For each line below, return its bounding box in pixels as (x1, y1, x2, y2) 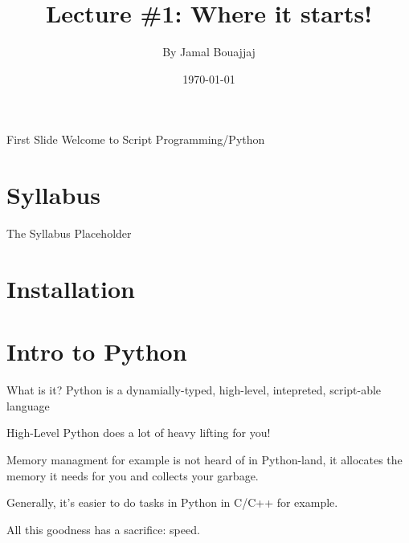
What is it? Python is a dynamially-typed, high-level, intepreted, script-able (6, 382, 382, 398)
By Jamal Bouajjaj (162, 43, 256, 60)
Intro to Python (6, 335, 187, 368)
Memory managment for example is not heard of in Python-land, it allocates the (6, 451, 403, 467)
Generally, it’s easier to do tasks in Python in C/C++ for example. (6, 494, 338, 511)
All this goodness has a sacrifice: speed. (6, 521, 200, 537)
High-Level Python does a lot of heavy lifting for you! (6, 424, 271, 441)
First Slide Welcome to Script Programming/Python (6, 131, 265, 148)
